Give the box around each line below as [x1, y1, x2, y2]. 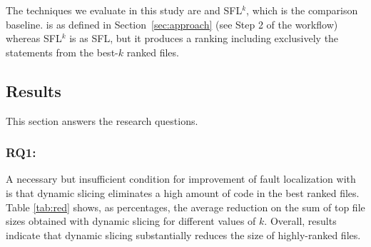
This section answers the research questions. [6, 113, 198, 128]
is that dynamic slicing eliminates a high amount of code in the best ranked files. [6, 185, 360, 200]
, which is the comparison [246, 3, 358, 17]
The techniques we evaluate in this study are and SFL [6, 3, 243, 17]
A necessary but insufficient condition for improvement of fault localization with [6, 171, 356, 186]
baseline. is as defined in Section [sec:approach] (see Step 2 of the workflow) [6, 16, 338, 31]
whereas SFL [6, 31, 62, 46]
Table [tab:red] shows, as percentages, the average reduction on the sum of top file [6, 199, 365, 214]
